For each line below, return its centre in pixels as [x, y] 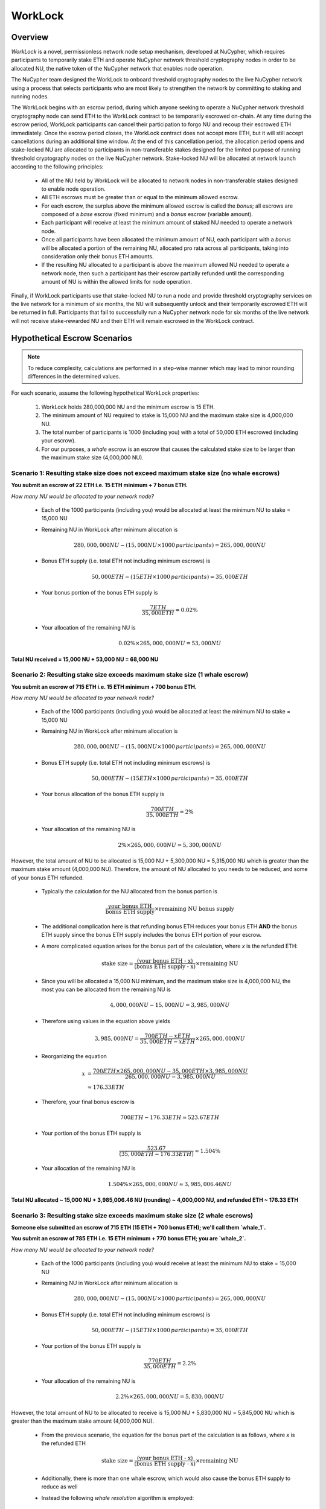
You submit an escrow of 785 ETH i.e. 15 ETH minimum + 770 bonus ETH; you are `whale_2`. [129, 1239]
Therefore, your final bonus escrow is [88, 1102]
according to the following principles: [57, 167]
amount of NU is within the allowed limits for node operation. [117, 282]
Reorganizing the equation [74, 1056]
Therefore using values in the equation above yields [106, 1021]
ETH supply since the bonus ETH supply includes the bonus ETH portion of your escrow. [152, 935]
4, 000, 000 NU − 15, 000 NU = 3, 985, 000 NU [170, 1005]
